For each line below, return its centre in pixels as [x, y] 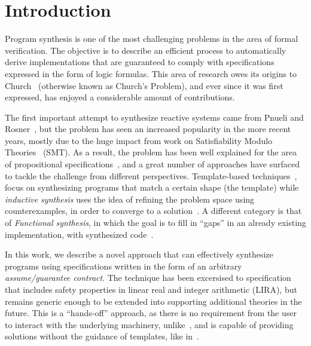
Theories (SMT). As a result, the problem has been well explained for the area [151, 152]
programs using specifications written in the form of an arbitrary [124, 266]
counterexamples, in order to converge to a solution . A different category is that [153, 211]
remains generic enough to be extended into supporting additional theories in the [153, 301]
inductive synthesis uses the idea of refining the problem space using [130, 199]
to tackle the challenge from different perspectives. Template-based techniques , [151, 175]
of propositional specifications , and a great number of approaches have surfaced [152, 164]
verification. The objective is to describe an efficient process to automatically [146, 50]
